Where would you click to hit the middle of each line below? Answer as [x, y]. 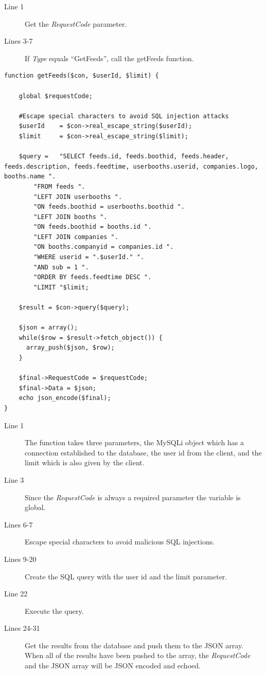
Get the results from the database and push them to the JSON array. [134, 645]
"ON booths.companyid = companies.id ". [104, 247]
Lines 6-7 [19, 524]
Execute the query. [54, 611]
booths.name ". [30, 177]
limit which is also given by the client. [85, 462]
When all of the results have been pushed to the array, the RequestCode [138, 655]
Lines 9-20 [20, 559]
